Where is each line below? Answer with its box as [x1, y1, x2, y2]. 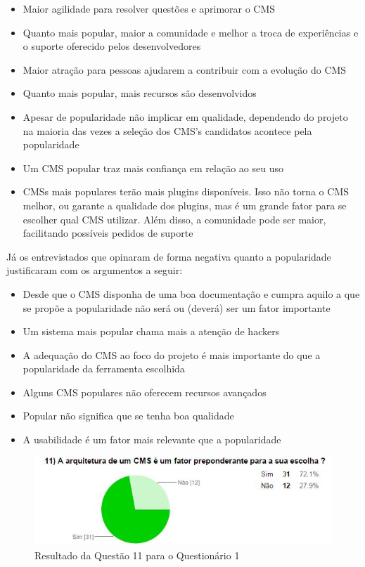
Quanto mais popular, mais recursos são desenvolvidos [23, 86, 257, 100]
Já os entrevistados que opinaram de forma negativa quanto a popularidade [6, 249, 331, 263]
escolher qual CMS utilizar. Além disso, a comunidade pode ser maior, [23, 211, 326, 226]
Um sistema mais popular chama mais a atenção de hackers [23, 324, 280, 339]
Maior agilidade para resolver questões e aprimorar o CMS [23, 1, 276, 15]
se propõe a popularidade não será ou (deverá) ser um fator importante [23, 300, 331, 315]
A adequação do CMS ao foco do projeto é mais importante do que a [23, 347, 321, 362]
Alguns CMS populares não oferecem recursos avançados [23, 384, 267, 399]
